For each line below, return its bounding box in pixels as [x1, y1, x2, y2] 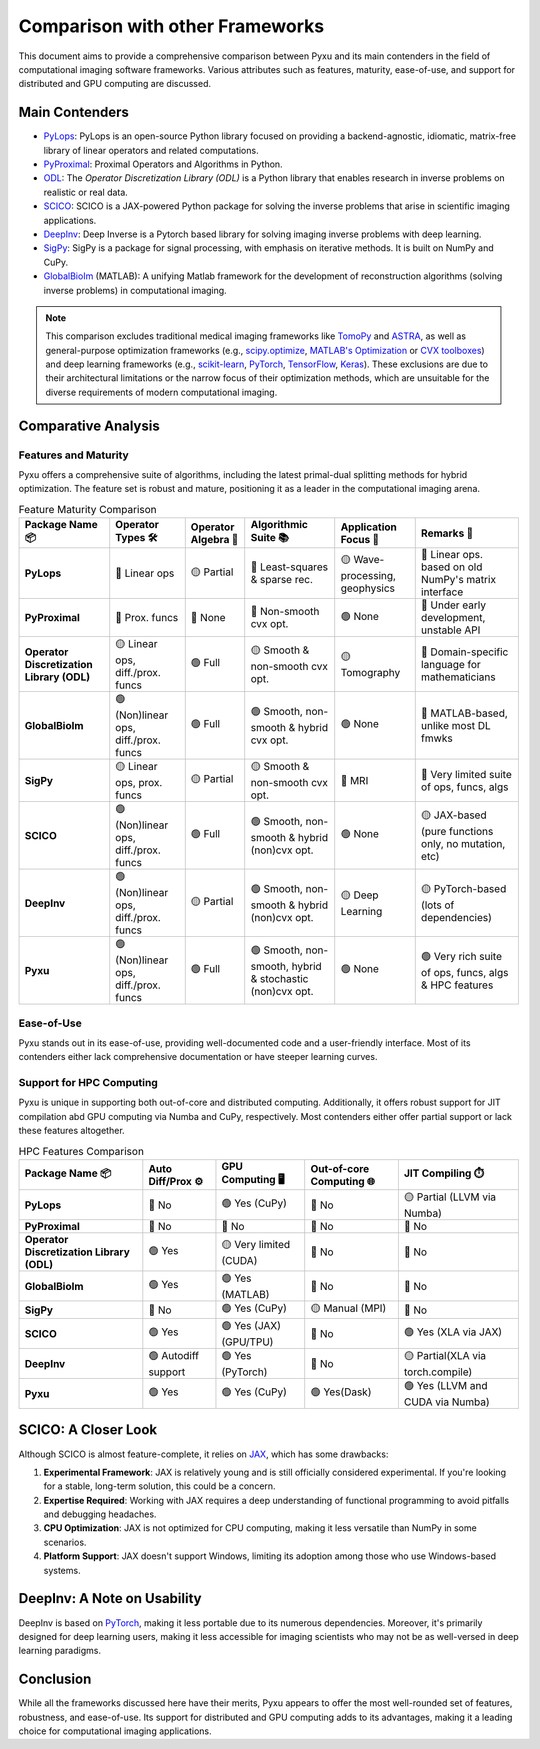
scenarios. [43, 1536, 87, 1548]
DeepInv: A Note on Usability [18, 1590, 202, 1607]
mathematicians [420, 670, 496, 684]
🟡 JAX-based [420, 808, 487, 822]
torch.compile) [403, 1365, 473, 1379]
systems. [43, 1564, 81, 1576]
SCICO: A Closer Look [18, 1421, 158, 1439]
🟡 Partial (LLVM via [403, 1190, 497, 1204]
